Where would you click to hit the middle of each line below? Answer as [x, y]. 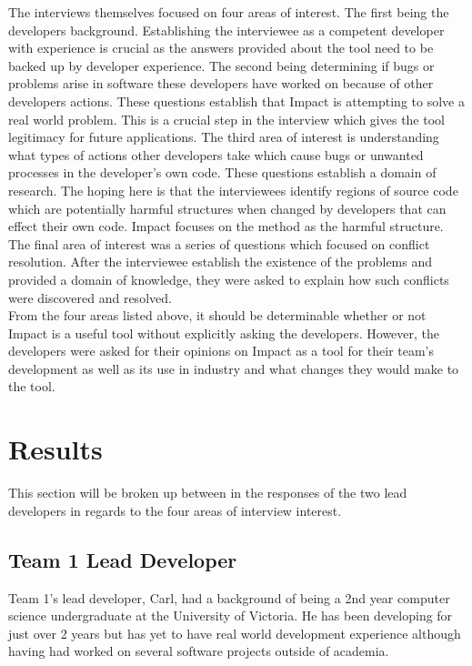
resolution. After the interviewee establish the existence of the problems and [221, 262]
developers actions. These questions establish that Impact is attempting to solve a [236, 101]
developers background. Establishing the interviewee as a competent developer [226, 30]
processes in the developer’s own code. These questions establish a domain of [222, 172]
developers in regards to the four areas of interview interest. [175, 510]
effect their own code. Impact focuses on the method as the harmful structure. [226, 226]
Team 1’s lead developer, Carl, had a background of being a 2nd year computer [229, 597]
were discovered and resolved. [90, 297]
